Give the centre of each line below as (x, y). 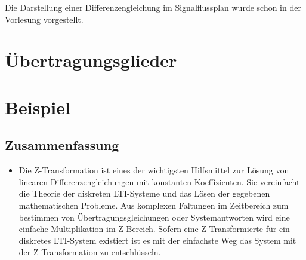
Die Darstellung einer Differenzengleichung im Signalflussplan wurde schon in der (153, 7)
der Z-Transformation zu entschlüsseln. (90, 252)
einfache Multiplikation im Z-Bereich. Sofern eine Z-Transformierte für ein (154, 229)
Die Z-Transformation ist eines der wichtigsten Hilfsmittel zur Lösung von (154, 170)
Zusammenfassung (62, 145)
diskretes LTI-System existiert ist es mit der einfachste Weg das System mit (157, 240)
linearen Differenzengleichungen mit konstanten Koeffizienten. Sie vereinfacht (159, 181)
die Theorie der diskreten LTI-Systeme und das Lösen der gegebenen (144, 193)
